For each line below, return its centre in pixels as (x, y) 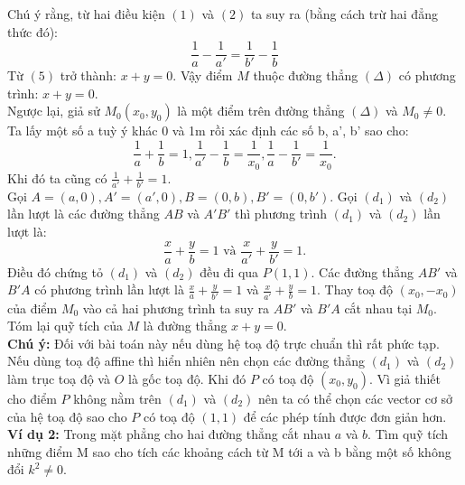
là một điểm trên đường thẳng (261, 111)
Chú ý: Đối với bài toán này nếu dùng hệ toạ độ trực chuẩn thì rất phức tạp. (223, 343)
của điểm (33, 308)
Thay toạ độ (358, 289)
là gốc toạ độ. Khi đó (187, 378)
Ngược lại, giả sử (54, 111)
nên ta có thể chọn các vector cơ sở (355, 398)
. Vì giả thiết (405, 378)
